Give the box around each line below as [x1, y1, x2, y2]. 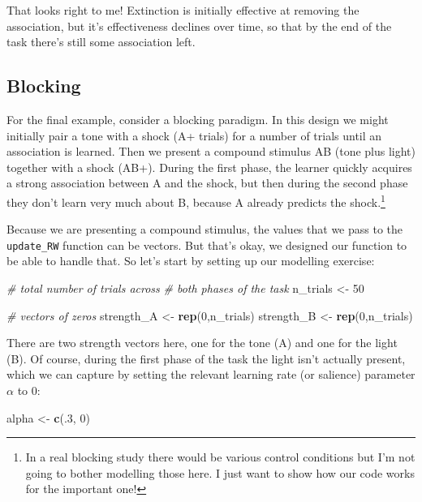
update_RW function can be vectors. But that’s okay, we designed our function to [6, 236, 407, 253]
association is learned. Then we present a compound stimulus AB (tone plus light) [6, 143, 416, 160]
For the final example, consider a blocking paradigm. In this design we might [6, 110, 389, 127]
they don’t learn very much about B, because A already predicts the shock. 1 [6, 191, 385, 210]
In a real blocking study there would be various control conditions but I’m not [25, 448, 416, 466]
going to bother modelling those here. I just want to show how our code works [25, 464, 415, 481]
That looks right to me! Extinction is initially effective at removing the [6, 2, 360, 18]
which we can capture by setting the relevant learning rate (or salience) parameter [6, 366, 416, 383]
